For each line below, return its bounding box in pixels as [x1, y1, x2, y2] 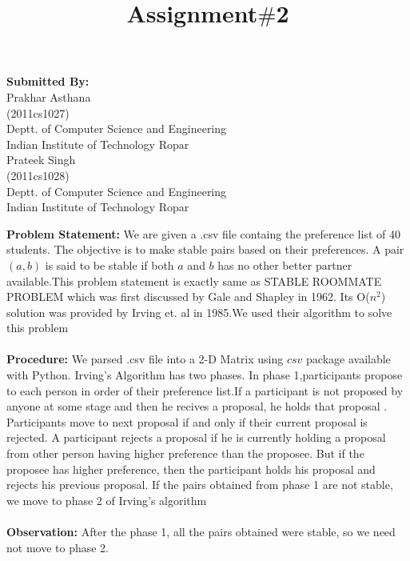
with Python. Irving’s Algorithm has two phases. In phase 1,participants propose [6, 367, 403, 383]
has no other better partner [217, 256, 352, 273]
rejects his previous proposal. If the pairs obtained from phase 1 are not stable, [6, 476, 393, 493]
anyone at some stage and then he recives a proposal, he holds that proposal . [6, 398, 388, 415]
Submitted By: [6, 73, 90, 90]
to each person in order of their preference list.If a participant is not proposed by [6, 382, 404, 399]
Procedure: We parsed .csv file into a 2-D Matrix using [6, 351, 284, 367]
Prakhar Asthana [6, 88, 91, 105]
